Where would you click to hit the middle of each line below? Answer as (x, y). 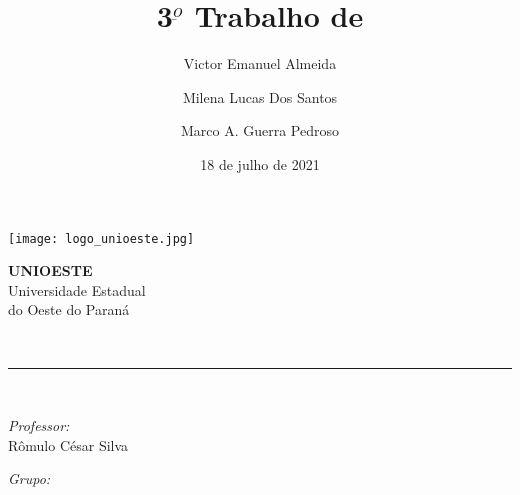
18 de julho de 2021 (260, 163)
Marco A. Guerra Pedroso (260, 130)
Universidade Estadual (77, 289)
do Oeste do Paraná (69, 309)
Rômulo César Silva (68, 444)
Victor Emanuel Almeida (260, 63)
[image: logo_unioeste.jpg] (101, 238)
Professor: (39, 425)
